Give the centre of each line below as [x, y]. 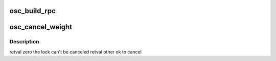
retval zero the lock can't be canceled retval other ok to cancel [75, 52]
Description [24, 42]
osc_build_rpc [33, 11]
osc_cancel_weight [41, 27]
